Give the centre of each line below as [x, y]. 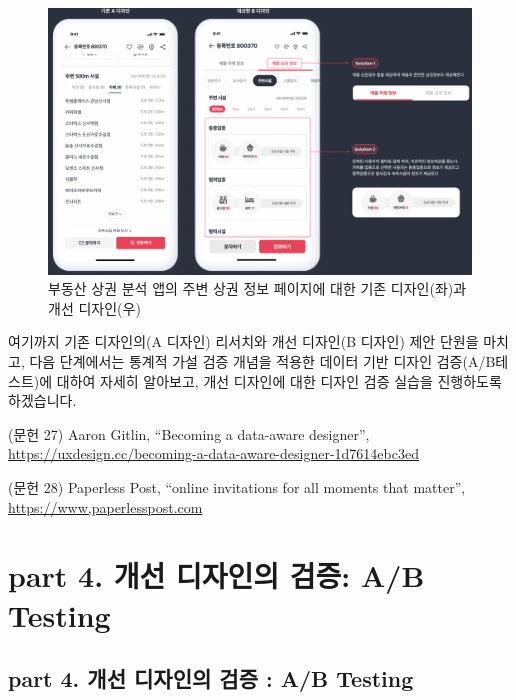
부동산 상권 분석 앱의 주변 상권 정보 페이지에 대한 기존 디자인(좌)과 [257, 288]
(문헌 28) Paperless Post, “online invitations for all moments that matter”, [237, 487]
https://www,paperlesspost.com [105, 506]
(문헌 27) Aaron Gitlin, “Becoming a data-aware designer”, [189, 433]
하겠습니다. [42, 400]
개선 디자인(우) [94, 307]
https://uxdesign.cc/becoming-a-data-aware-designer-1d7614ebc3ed [213, 453]
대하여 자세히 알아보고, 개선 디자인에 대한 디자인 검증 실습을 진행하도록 [279, 380]
